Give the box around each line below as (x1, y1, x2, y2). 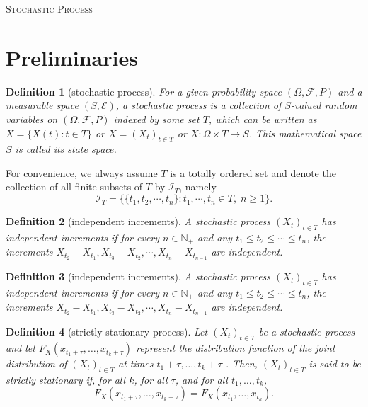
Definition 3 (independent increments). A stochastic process (6, 269, 271, 284)
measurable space (6, 98, 79, 113)
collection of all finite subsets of (6, 179, 143, 194)
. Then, (225, 356, 258, 371)
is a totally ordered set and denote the (170, 165, 336, 180)
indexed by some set (113, 111, 200, 126)
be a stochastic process (258, 324, 355, 339)
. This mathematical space (248, 125, 362, 140)
